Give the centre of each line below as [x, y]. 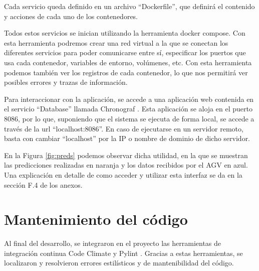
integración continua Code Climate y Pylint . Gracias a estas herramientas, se [123, 253]
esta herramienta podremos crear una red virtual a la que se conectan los [116, 42]
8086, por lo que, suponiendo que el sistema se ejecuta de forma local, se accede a [129, 118]
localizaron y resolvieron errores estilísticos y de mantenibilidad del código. [119, 263]
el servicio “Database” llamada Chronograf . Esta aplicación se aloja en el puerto [128, 109]
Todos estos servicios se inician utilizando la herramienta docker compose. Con [125, 33]
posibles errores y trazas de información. [66, 82]
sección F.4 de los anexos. [43, 184]
